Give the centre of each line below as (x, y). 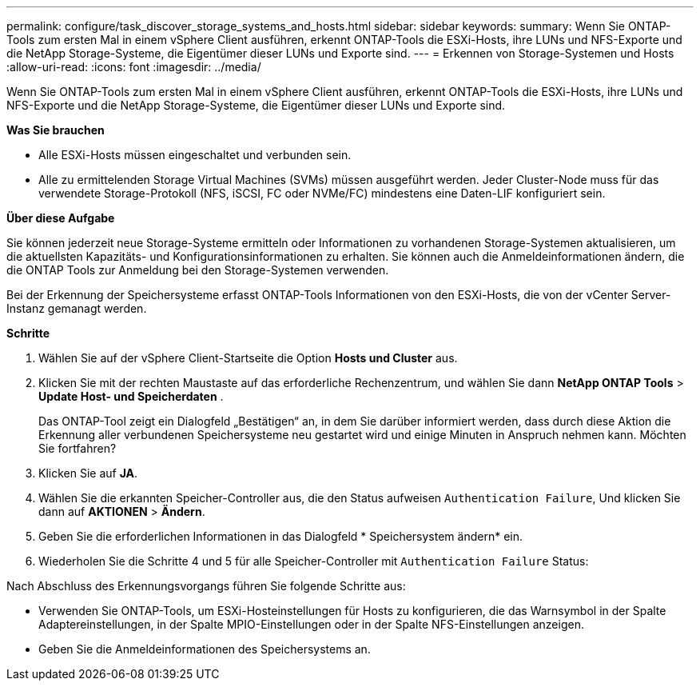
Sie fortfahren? (78, 448)
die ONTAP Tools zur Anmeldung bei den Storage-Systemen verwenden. (198, 270)
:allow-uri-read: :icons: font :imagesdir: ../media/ (134, 67)
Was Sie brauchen (56, 130)
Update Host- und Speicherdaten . (131, 396)
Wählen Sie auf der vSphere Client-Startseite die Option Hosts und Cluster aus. (248, 358)
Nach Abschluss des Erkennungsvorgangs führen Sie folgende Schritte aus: (206, 586)
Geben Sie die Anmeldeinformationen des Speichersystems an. (205, 649)
